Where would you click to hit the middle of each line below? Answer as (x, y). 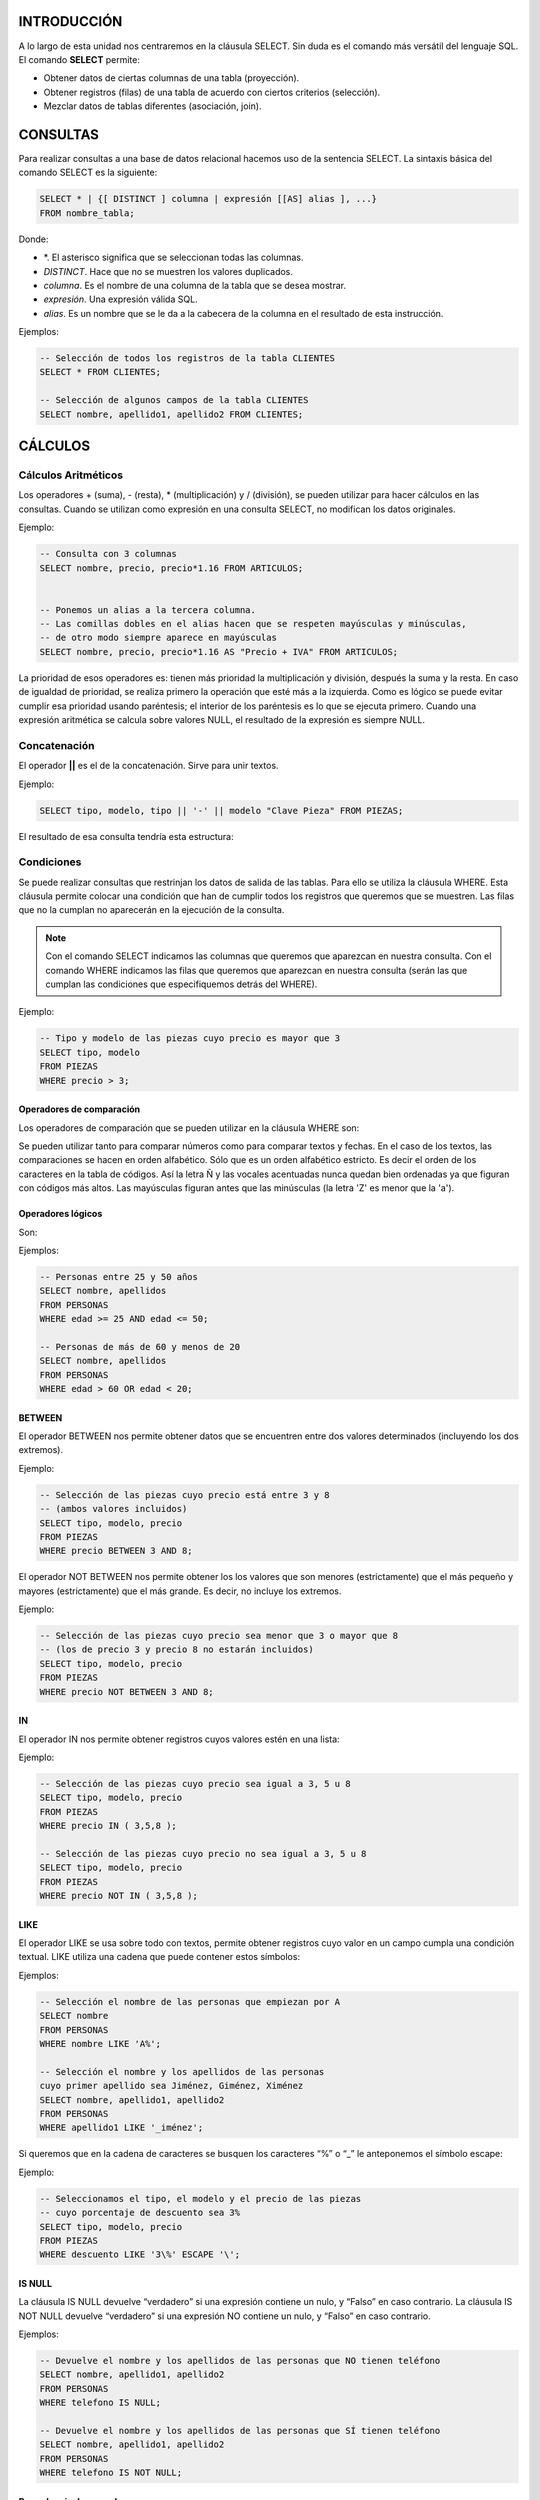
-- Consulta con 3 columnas (108, 554)
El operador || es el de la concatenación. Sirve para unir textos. (148, 766)
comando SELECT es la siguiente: (88, 172)
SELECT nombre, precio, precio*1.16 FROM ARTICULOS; (171, 568)
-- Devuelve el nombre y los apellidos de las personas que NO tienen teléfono (240, 2361)
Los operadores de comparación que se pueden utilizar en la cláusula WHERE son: (189, 1127)
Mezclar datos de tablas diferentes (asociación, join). (152, 106)
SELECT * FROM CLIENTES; (100, 372)
